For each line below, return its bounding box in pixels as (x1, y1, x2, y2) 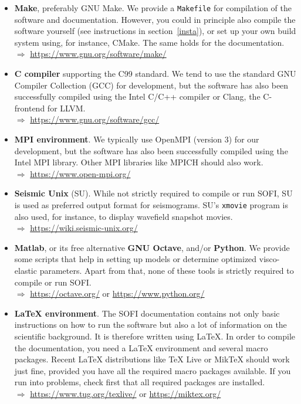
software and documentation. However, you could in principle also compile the (14, 13, 296, 25)
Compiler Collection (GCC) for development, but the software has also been (14, 79, 289, 91)
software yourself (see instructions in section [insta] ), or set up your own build (14, 25, 296, 37)
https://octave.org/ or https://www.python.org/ (30, 287, 205, 300)
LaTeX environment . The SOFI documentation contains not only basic (14, 307, 280, 319)
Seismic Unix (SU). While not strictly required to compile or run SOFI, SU (14, 187, 293, 199)
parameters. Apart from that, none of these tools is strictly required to (39, 264, 294, 276)
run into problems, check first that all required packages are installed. (14, 376, 265, 388)
